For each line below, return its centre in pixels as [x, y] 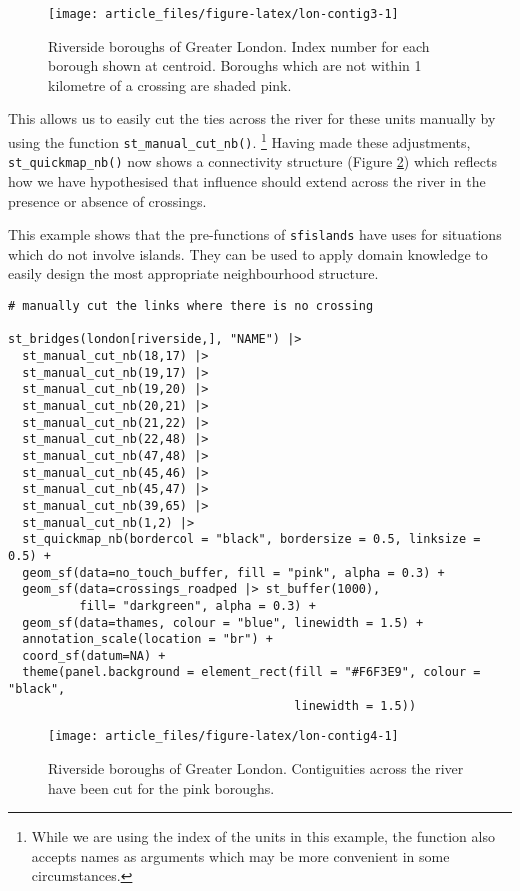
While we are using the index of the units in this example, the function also [263, 836]
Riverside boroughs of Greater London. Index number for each [239, 45]
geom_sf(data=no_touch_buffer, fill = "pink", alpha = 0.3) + [233, 572]
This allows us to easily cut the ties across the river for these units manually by [252, 118]
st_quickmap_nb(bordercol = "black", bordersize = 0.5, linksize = [251, 539]
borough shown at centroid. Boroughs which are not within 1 [235, 65]
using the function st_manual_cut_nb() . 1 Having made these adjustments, [239, 140]
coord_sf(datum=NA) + [94, 655]
